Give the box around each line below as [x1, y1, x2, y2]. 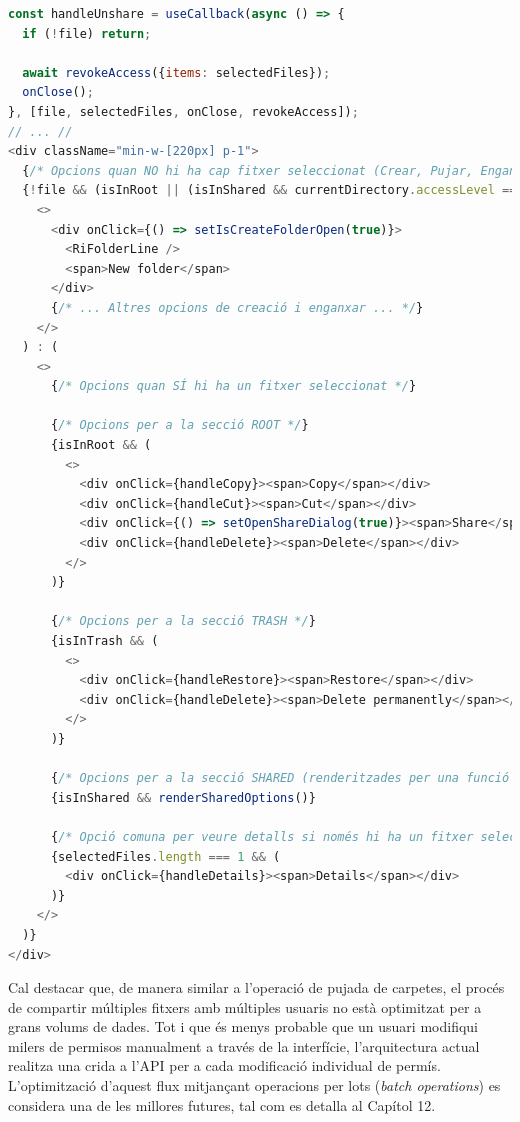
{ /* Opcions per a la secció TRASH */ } [50, 614, 316, 629]
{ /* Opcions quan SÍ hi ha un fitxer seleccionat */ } [50, 379, 417, 394]
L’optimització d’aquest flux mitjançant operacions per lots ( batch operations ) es [8, 1075, 501, 1096]
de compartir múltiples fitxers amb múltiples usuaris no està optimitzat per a [8, 996, 482, 1017]
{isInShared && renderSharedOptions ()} [50, 790, 316, 805]
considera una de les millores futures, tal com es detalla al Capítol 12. [8, 1094, 436, 1115]
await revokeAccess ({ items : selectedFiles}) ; [22, 65, 331, 80]
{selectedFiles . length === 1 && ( [50, 849, 281, 864]
